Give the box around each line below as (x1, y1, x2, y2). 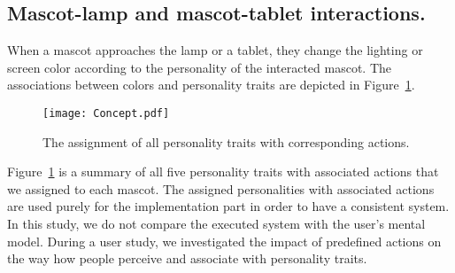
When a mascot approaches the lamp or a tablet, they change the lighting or (7, 41, 423, 59)
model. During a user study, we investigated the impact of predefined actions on (7, 231, 442, 250)
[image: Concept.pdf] (42, 106, 170, 120)
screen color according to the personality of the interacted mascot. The (7, 58, 391, 76)
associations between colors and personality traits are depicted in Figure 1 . (7, 75, 415, 94)
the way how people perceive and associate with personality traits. (7, 249, 367, 268)
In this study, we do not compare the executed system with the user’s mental (7, 214, 426, 233)
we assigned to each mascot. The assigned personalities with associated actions (7, 179, 435, 198)
